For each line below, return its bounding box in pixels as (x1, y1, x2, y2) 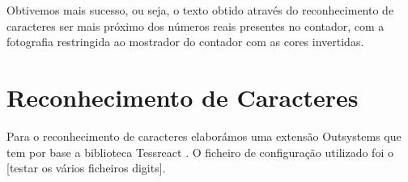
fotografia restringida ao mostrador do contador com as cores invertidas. (6, 33, 364, 50)
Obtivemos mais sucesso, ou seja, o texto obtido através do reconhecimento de (6, 2, 394, 18)
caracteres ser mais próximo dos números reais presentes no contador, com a (6, 17, 385, 34)
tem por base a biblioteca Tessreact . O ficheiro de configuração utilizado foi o (6, 143, 393, 160)
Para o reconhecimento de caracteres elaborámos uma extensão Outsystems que (6, 127, 402, 144)
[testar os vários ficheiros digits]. (6, 159, 166, 176)
